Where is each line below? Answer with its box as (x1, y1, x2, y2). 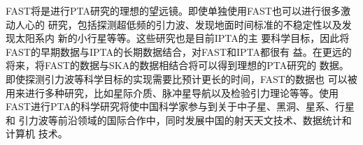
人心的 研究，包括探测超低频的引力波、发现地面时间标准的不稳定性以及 (15, 17, 342, 31)
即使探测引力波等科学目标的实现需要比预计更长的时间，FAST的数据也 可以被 (6, 71, 357, 86)
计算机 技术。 (6, 126, 68, 141)
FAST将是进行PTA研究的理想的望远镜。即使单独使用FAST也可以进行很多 (6, 3, 341, 17)
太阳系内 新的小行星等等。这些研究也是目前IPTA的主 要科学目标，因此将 (15, 31, 350, 45)
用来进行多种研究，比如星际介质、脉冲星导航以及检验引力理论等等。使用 (6, 85, 339, 100)
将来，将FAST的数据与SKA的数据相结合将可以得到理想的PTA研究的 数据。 (6, 58, 349, 72)
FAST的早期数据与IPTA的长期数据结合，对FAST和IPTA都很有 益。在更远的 (6, 44, 352, 59)
